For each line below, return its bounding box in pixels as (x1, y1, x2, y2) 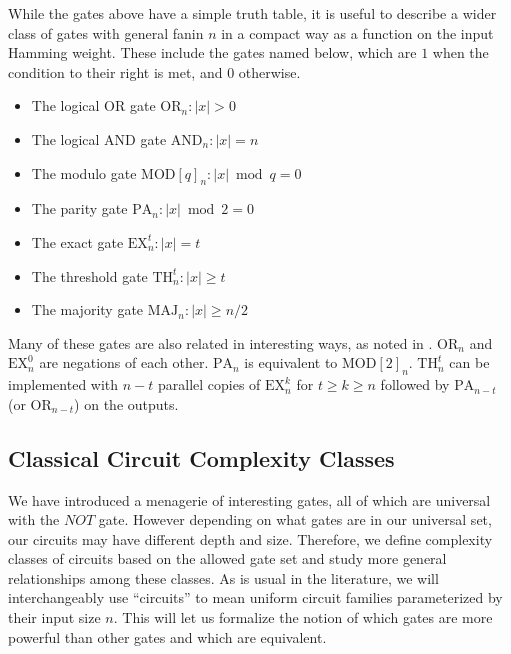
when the (432, 42, 489, 63)
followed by (380, 374, 450, 395)
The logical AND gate (31, 128, 167, 149)
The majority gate (31, 299, 144, 320)
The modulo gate (31, 162, 137, 183)
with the (8, 509, 60, 530)
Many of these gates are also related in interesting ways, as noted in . (8, 332, 433, 353)
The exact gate (31, 231, 124, 252)
